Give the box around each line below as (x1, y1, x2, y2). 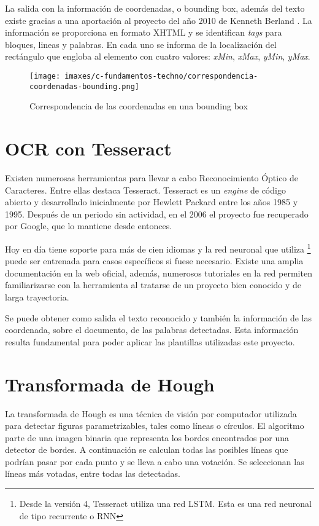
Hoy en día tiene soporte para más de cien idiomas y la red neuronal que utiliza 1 (5, 240, 311, 255)
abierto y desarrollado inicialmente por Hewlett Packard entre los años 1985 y (5, 195, 298, 208)
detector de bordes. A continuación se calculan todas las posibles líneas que (5, 443, 288, 456)
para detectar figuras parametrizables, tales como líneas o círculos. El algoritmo (5, 419, 304, 432)
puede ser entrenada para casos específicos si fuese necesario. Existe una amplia (5, 254, 304, 267)
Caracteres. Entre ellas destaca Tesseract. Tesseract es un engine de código (5, 183, 286, 196)
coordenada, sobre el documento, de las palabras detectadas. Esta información (5, 323, 299, 336)
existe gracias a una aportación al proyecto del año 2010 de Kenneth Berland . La (5, 14, 312, 26)
